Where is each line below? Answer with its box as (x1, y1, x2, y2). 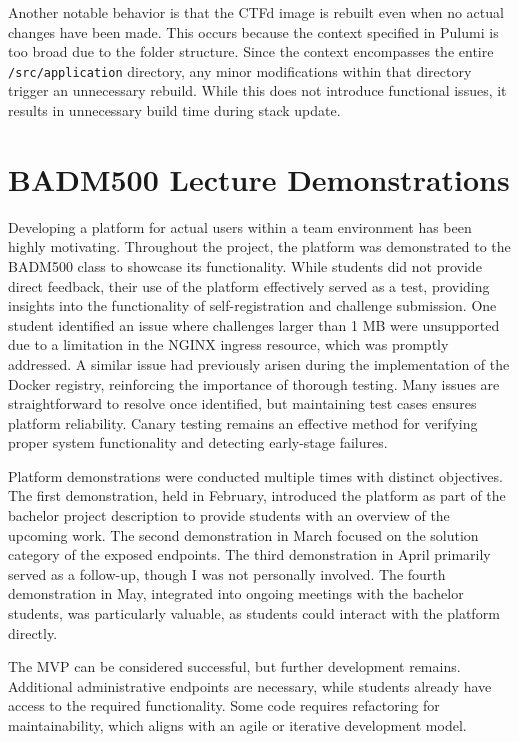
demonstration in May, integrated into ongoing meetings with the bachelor (8, 583, 464, 604)
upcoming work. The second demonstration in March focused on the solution (8, 524, 479, 545)
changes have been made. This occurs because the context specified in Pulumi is (8, 21, 499, 42)
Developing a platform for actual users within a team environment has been (8, 216, 472, 237)
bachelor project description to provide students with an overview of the (8, 505, 450, 526)
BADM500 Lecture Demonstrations (8, 158, 510, 199)
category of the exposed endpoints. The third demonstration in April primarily (8, 544, 491, 565)
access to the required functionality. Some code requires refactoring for (8, 695, 440, 716)
